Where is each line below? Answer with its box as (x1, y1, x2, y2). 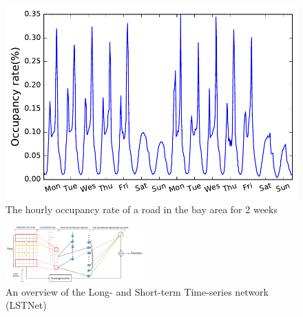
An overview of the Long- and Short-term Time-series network (6, 284, 269, 298)
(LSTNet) (6, 298, 47, 312)
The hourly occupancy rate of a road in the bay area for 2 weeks (6, 201, 278, 216)
